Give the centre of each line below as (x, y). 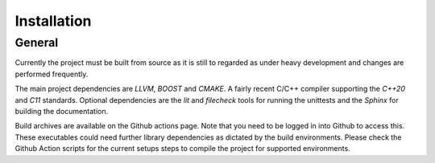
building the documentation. (62, 111)
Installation (53, 21)
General (37, 43)
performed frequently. (52, 74)
